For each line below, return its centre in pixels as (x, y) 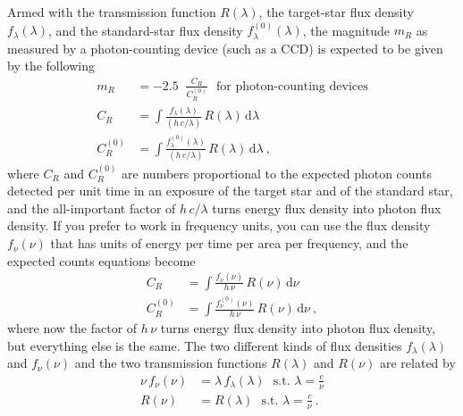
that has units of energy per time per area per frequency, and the (229, 243)
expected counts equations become (101, 260)
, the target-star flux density (336, 12)
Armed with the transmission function (112, 12)
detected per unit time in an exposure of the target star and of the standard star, (230, 191)
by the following (51, 66)
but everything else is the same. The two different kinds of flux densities (205, 345)
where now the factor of (72, 328)
